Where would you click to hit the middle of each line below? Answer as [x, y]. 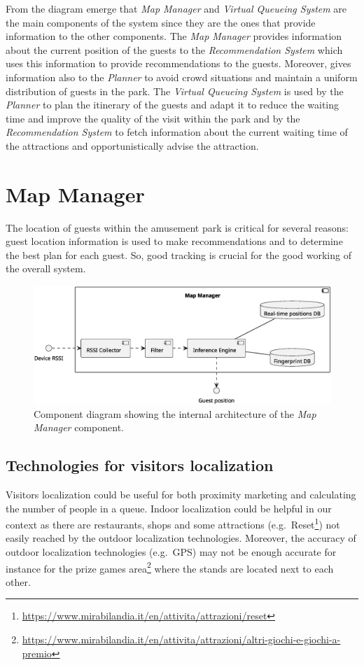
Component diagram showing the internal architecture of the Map [175, 413]
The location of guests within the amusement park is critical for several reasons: [177, 227]
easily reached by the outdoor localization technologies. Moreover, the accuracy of [181, 538]
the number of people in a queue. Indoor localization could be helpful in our [169, 508]
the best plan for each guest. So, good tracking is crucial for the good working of [178, 254]
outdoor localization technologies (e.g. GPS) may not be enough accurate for [171, 551]
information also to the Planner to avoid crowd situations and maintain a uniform [182, 77]
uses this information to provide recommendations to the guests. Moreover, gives [178, 63]
